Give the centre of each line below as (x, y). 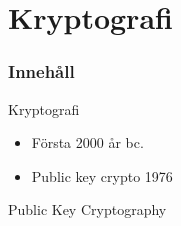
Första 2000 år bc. (87, 142)
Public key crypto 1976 (102, 175)
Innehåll (41, 71)
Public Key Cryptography (87, 209)
